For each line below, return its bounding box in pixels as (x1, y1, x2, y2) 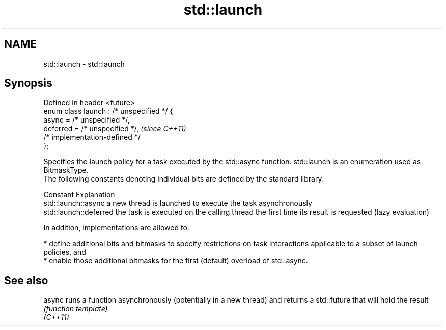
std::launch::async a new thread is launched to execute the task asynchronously (43, 199, 312, 208)
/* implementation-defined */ (43, 133, 141, 142)
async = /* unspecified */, (43, 115, 130, 125)
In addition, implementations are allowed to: (43, 223, 189, 232)
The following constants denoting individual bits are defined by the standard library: (43, 174, 324, 184)
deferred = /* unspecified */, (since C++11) (43, 124, 186, 133)
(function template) (43, 304, 108, 313)
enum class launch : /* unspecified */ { (43, 107, 173, 116)
